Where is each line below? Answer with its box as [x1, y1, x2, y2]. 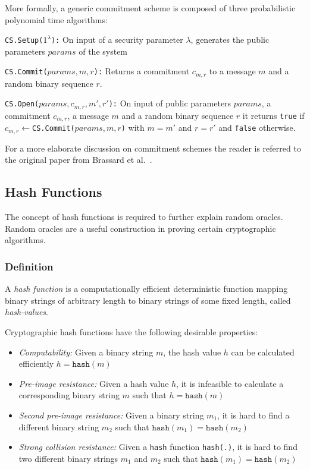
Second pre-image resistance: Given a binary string [18, 408, 204, 421]
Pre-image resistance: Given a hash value [18, 377, 169, 389]
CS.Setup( [5, 36, 43, 45]
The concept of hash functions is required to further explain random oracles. [5, 210, 283, 223]
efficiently [18, 357, 54, 370]
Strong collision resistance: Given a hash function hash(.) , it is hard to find [18, 440, 298, 453]
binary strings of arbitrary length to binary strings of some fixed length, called [5, 294, 291, 306]
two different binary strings [18, 452, 118, 464]
